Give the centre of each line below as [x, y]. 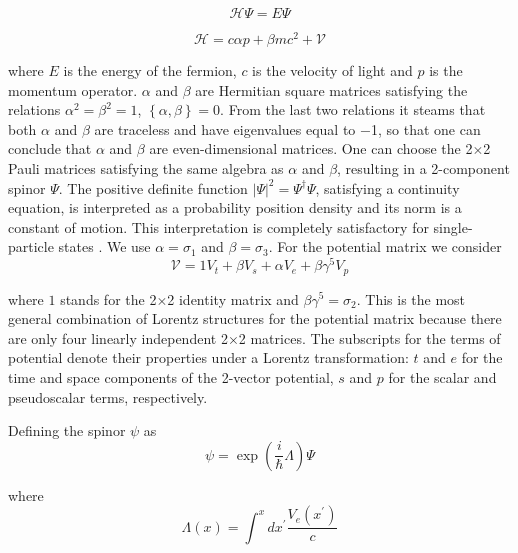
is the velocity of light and [332, 70]
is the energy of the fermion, [150, 70]
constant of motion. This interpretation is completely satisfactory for [218, 226]
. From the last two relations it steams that [353, 109]
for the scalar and [442, 376]
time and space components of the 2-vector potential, [171, 376]
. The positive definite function [153, 187]
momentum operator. [73, 89]
